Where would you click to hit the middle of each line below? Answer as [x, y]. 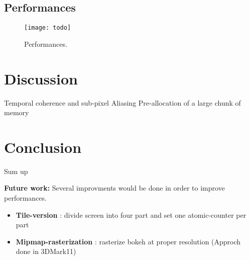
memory [17, 112]
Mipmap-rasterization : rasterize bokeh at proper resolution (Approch [128, 241]
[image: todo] [48, 28]
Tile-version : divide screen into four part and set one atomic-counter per [131, 214]
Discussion [41, 78]
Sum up [16, 171]
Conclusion [43, 147]
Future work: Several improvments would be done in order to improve [114, 188]
